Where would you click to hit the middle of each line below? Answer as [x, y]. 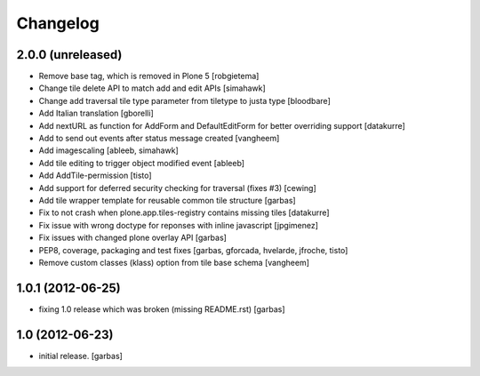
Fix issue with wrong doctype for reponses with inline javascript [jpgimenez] [179, 225]
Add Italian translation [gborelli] [96, 113]
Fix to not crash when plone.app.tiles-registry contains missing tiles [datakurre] [184, 212]
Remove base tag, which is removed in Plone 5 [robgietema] [149, 76]
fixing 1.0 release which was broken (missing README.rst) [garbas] [162, 309]
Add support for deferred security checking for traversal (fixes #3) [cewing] [177, 188]
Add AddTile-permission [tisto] [95, 176]
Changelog [58, 23]
